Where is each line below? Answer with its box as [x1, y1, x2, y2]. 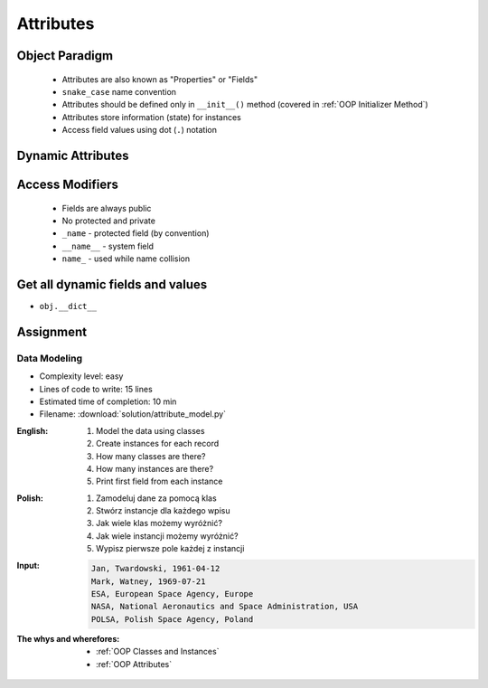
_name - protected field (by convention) [61, 228, 210, 239]
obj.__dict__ [39, 301, 98, 312]
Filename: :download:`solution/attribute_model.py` [39, 409, 226, 419]
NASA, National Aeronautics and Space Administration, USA [90, 601, 359, 612]
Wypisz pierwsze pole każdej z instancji [96, 543, 245, 554]
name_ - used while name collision [61, 253, 190, 264]
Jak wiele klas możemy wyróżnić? [96, 518, 223, 529]
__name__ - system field [61, 240, 154, 251]
